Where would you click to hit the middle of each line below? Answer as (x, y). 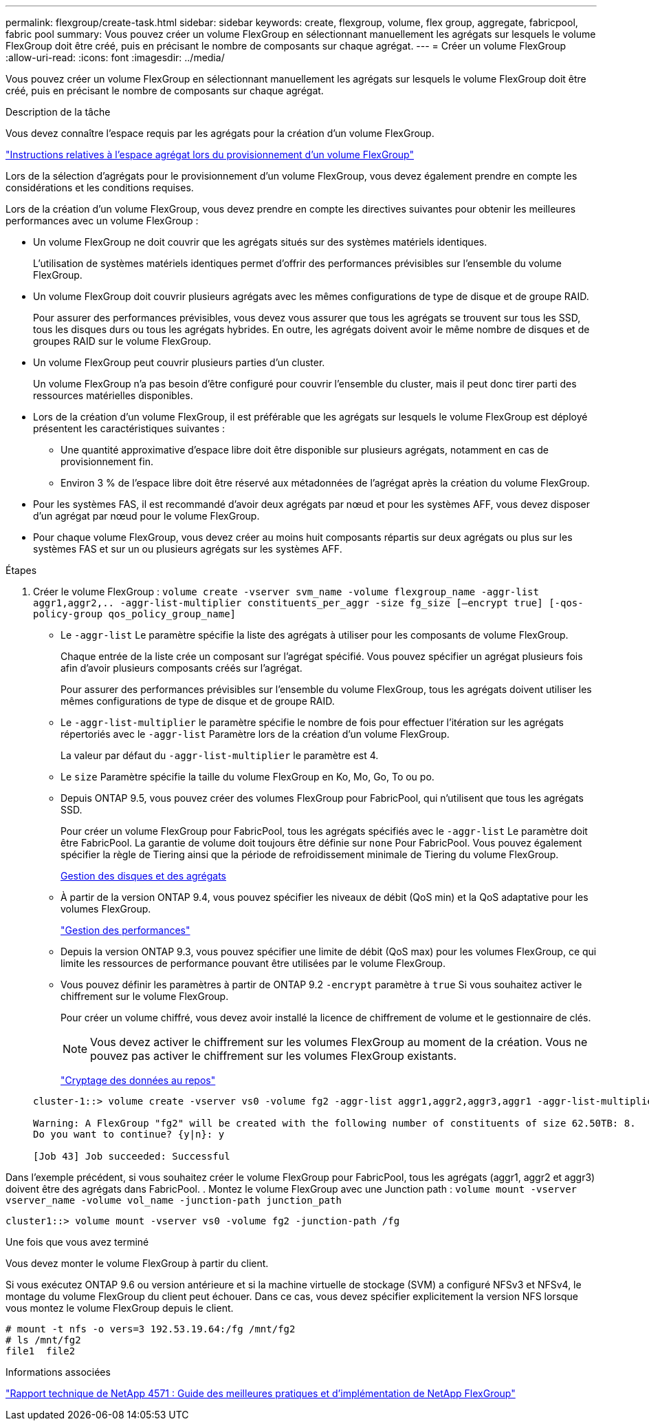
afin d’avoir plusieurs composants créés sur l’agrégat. (181, 668)
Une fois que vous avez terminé (77, 1242)
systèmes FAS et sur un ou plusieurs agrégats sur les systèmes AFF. (188, 549)
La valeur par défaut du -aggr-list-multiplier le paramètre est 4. (220, 755)
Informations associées (58, 1372)
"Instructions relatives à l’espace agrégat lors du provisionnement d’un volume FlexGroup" (210, 155)
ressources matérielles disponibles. (113, 395)
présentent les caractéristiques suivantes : (129, 428)
